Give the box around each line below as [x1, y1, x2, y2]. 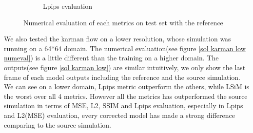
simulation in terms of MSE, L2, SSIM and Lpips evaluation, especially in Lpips [4, 100, 243, 111]
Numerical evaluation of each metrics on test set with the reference [23, 17, 223, 27]
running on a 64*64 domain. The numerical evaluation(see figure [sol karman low [4, 43, 246, 53]
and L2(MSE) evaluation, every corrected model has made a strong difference [4, 110, 235, 120]
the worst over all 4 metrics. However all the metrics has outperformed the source [4, 91, 248, 101]
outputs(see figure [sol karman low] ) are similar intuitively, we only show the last [4, 62, 246, 72]
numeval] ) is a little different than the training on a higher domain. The [4, 53, 219, 63]
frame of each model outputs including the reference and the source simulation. [4, 72, 240, 82]
